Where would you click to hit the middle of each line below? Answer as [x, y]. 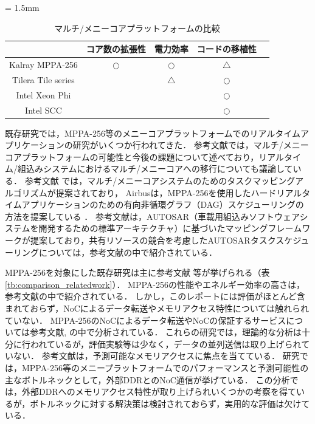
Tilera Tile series [43, 79]
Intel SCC [43, 110]
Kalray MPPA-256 [43, 65]
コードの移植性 [227, 49]
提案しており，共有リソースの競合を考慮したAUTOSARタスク [153, 240]
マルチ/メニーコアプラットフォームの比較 [137, 28]
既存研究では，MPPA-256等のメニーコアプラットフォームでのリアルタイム [153, 133]
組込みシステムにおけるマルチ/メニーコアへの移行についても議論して [155, 169]
